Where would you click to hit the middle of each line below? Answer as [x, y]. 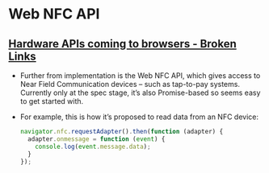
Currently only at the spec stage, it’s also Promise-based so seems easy [140, 93]
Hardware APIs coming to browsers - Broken [122, 44]
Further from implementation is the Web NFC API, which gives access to [140, 76]
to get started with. [52, 101]
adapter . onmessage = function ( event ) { [97, 139]
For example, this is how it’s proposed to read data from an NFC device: [139, 117]
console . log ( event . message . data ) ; [93, 146]
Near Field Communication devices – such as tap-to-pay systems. [130, 84]
